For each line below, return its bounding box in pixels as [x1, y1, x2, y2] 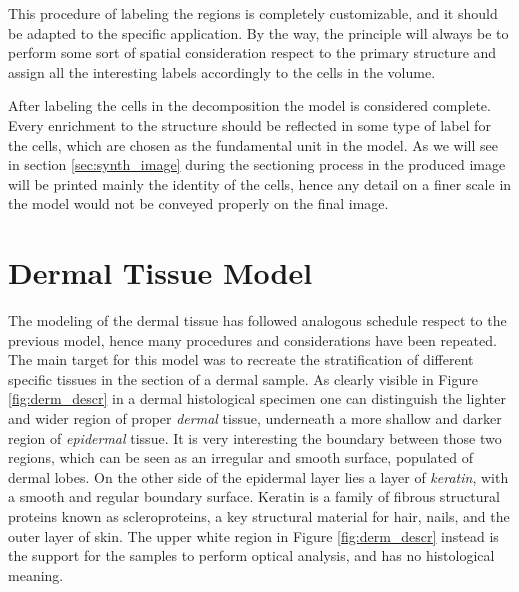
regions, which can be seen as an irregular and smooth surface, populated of [8, 447, 473, 468]
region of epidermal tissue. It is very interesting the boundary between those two [8, 427, 502, 448]
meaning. [8, 564, 64, 585]
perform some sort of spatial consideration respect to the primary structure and [8, 42, 497, 63]
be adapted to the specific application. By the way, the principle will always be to [8, 22, 509, 43]
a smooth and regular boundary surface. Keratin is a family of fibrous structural [8, 486, 500, 507]
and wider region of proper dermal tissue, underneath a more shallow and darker [8, 408, 502, 429]
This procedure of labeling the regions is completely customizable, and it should [8, 3, 498, 23]
